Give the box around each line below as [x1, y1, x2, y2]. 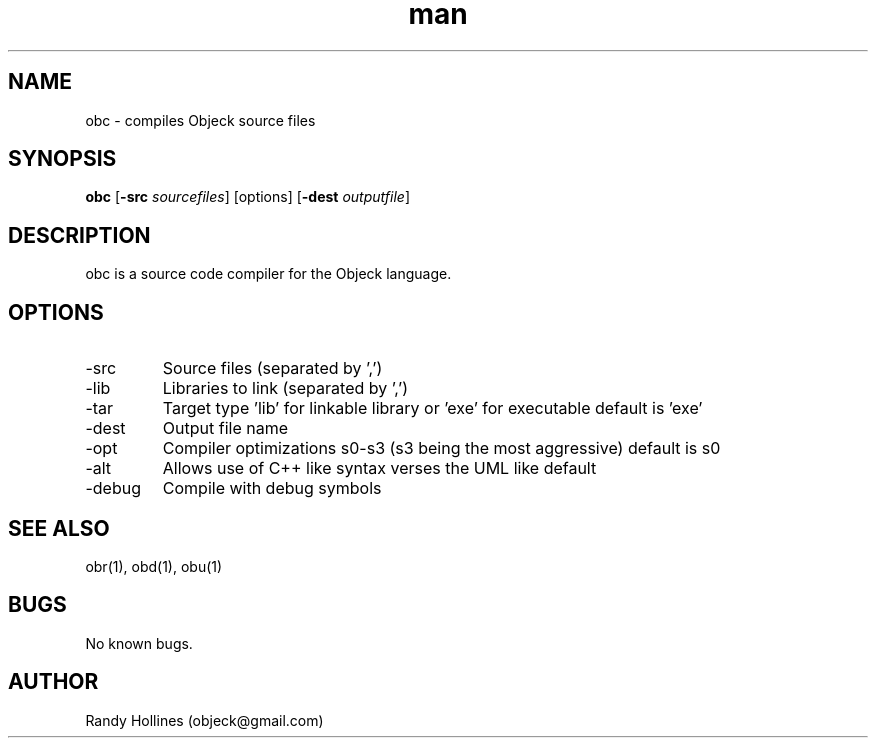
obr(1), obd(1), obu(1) [85, 557, 223, 575]
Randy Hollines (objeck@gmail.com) [85, 711, 324, 729]
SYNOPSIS [8, 146, 117, 172]
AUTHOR [8, 669, 99, 695]
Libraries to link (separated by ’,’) [162, 378, 409, 399]
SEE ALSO [8, 515, 110, 541]
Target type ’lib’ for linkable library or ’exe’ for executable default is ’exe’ [162, 398, 703, 419]
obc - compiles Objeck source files [85, 111, 316, 129]
